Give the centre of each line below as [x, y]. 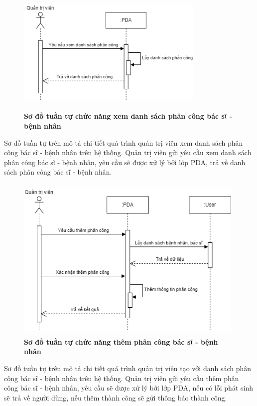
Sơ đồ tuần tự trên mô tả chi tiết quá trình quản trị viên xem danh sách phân [124, 142]
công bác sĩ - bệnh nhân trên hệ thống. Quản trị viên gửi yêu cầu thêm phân [122, 378]
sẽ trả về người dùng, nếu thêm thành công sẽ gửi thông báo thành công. [116, 397]
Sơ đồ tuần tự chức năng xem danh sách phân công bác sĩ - [128, 116]
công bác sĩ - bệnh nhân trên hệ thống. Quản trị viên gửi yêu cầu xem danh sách [128, 152]
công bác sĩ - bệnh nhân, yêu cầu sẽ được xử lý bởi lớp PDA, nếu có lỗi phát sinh [128, 388]
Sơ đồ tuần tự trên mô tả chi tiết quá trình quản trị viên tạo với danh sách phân [128, 368]
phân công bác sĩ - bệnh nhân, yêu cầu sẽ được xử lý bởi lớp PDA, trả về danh [125, 162]
